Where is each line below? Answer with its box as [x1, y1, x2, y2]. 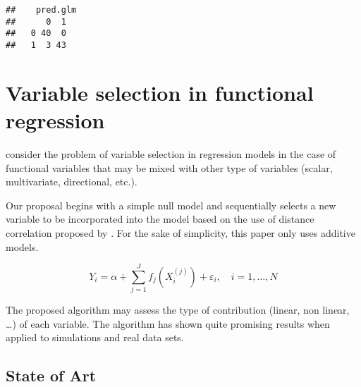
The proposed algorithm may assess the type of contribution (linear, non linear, [6, 302, 350, 317]
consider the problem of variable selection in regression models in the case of [6, 146, 336, 161]
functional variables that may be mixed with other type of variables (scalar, [6, 160, 333, 175]
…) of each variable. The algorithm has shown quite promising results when [6, 316, 330, 331]
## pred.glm [6, 5, 77, 15]
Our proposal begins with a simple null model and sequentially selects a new [6, 197, 336, 212]
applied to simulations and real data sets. [6, 330, 184, 345]
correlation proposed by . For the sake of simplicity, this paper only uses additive [6, 225, 355, 240]
